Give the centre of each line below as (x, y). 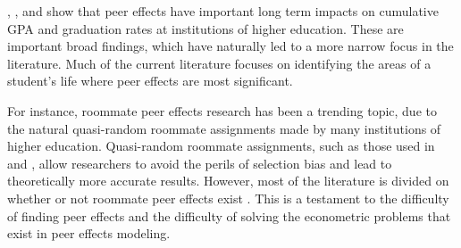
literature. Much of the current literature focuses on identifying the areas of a (219, 63)
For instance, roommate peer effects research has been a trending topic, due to (222, 110)
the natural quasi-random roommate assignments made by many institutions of (224, 128)
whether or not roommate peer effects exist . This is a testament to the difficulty (228, 198)
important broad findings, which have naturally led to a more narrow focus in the (230, 46)
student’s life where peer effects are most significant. (150, 81)
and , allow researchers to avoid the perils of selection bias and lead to (200, 163)
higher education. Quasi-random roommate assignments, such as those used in (221, 146)
